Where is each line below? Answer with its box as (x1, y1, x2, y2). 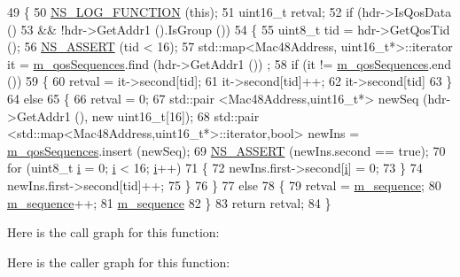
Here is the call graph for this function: (7, 223, 220, 242)
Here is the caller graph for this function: (7, 252, 230, 271)
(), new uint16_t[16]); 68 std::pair (74, 106, 260, 125)
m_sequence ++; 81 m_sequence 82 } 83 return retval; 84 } (7, 193, 331, 212)
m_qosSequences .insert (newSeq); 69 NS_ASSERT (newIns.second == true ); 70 (7, 141, 446, 159)
